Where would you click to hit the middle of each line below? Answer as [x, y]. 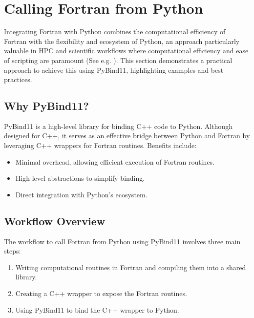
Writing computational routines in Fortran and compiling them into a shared [131, 267]
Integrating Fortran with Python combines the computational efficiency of [115, 32]
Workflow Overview [55, 221]
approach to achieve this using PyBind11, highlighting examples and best [114, 70]
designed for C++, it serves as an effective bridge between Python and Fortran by [127, 136]
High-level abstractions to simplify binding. [80, 178]
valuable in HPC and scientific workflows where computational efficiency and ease [126, 51]
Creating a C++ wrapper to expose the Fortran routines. [101, 293]
